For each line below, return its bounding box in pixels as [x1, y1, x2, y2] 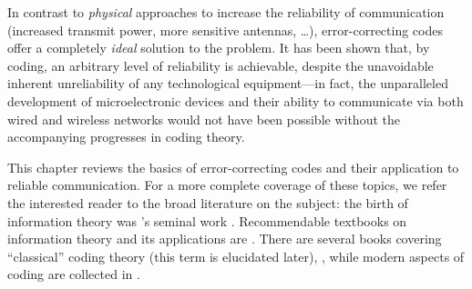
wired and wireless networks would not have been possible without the [7, 109, 400, 128]
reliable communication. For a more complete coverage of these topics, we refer [7, 175, 447, 194]
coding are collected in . [7, 264, 140, 284]
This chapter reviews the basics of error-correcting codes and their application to [7, 157, 459, 176]
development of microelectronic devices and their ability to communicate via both [7, 91, 464, 110]
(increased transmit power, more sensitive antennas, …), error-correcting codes [7, 20, 443, 39]
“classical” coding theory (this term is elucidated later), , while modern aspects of [7, 246, 465, 265]
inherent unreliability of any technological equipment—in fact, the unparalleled [7, 74, 448, 93]
